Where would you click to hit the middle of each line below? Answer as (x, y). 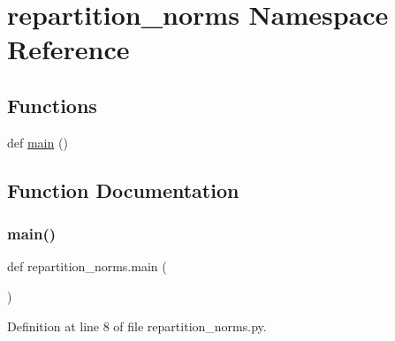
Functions (52, 105)
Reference (68, 49)
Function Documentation (123, 189)
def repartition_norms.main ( (87, 266)
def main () (38, 142)
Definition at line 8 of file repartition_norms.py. (137, 326)
